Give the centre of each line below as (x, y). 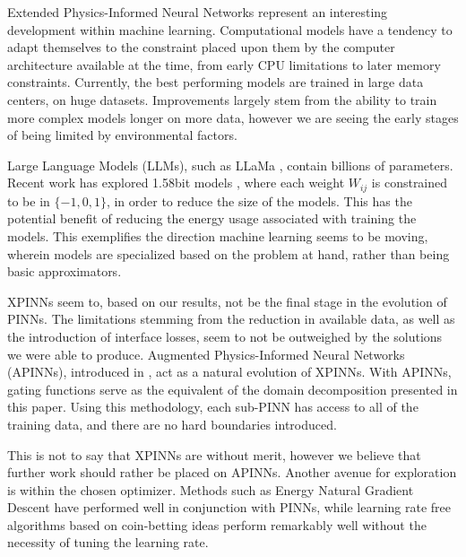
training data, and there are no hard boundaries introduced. (172, 424)
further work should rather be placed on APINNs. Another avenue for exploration (232, 472)
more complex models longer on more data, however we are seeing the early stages (233, 117)
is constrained (410, 183)
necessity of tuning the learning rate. (108, 542)
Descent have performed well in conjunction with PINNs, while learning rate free (229, 507)
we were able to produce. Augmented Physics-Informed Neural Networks (206, 354)
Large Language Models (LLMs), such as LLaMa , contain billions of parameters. (230, 165)
